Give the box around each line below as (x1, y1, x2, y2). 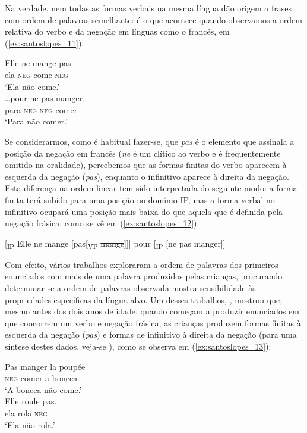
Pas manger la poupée (5, 360, 86, 372)
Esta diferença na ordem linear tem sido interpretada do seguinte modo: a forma (5, 182, 297, 194)
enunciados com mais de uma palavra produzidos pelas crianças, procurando (5, 270, 283, 282)
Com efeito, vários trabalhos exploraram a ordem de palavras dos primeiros (5, 258, 278, 270)
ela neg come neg (5, 68, 68, 80)
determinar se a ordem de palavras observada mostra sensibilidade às (5, 282, 256, 294)
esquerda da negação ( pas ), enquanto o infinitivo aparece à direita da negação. (5, 170, 289, 182)
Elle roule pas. (5, 395, 57, 407)
